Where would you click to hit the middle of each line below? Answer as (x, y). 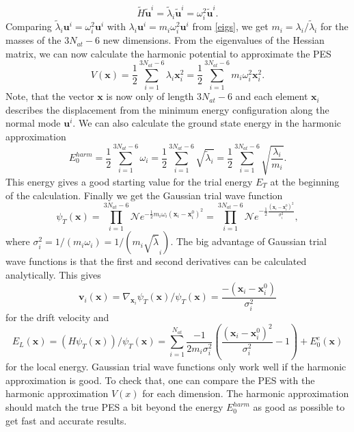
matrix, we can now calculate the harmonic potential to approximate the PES (168, 53)
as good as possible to (299, 407)
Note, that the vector (50, 96)
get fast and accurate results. (66, 420)
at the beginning (305, 181)
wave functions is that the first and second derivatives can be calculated (156, 261)
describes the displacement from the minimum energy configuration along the (167, 109)
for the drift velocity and (57, 317)
